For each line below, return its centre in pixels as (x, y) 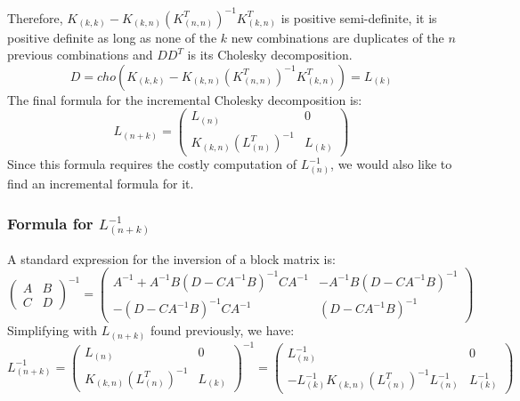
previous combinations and (80, 55)
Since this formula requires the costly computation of (152, 164)
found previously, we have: (222, 330)
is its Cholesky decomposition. (270, 55)
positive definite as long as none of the (112, 37)
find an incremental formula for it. (101, 184)
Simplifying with (53, 330)
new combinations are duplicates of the (337, 37)
